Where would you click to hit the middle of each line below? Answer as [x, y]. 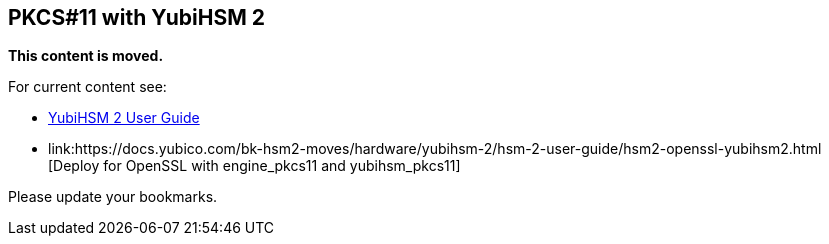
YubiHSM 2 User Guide [124, 118]
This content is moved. [86, 56]
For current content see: [87, 87]
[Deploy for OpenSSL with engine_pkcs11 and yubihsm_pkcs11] [254, 166]
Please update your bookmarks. [113, 197]
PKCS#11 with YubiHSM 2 [136, 17]
